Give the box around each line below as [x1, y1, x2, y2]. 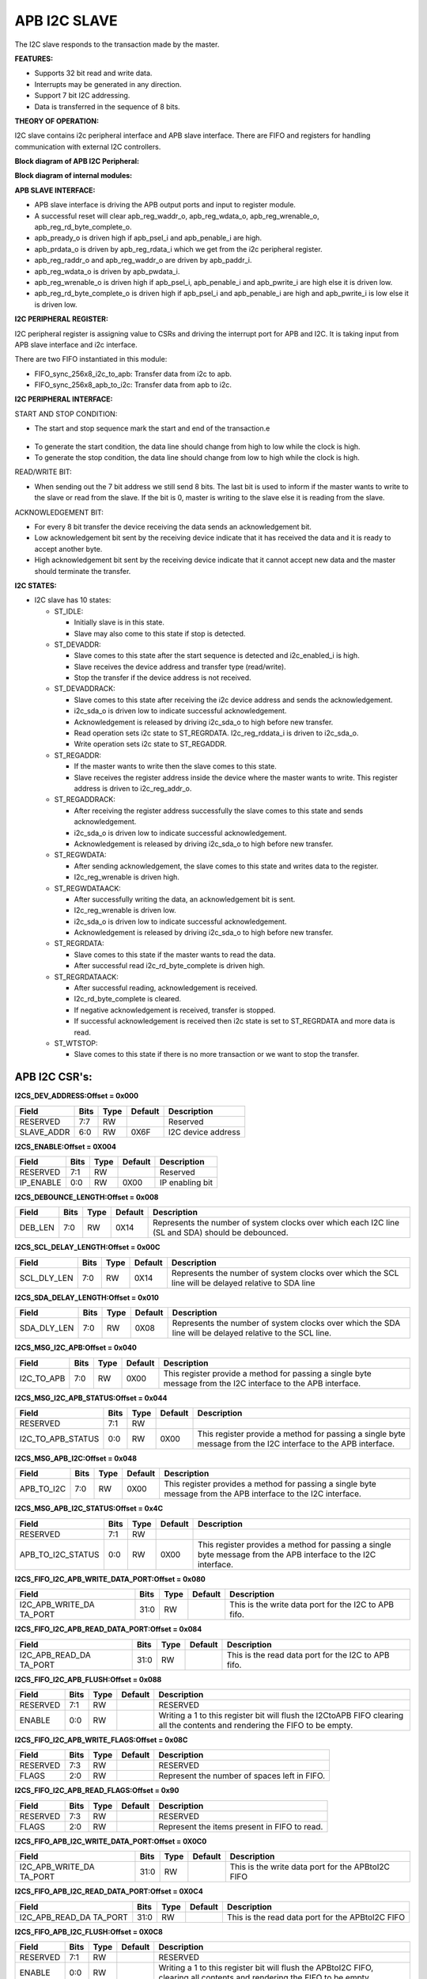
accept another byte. [34, 544, 103, 553]
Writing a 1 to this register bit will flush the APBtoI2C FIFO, [158, 1962, 374, 1973]
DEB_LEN [19, 1222, 55, 1233]
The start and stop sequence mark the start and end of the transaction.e [34, 424, 270, 433]
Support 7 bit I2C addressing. [34, 91, 130, 101]
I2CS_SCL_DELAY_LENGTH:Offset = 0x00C [14, 1243, 161, 1252]
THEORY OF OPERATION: [14, 116, 99, 126]
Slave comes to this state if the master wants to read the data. [74, 950, 276, 959]
